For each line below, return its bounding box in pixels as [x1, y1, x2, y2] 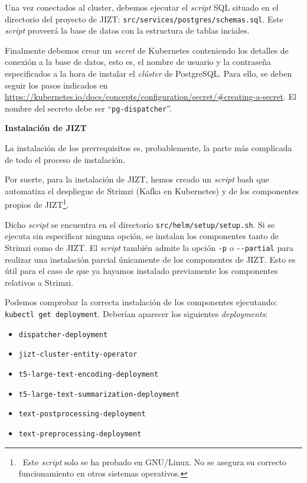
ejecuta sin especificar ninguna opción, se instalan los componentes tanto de [5, 230, 279, 242]
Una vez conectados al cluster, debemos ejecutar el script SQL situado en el [5, 1, 279, 13]
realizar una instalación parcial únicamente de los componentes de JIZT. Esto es [5, 253, 296, 265]
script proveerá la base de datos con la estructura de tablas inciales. [5, 24, 250, 37]
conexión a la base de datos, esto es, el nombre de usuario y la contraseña [5, 56, 271, 68]
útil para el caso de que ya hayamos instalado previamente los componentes [5, 265, 278, 277]
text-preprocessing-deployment [18, 429, 142, 438]
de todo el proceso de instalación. [5, 153, 125, 165]
